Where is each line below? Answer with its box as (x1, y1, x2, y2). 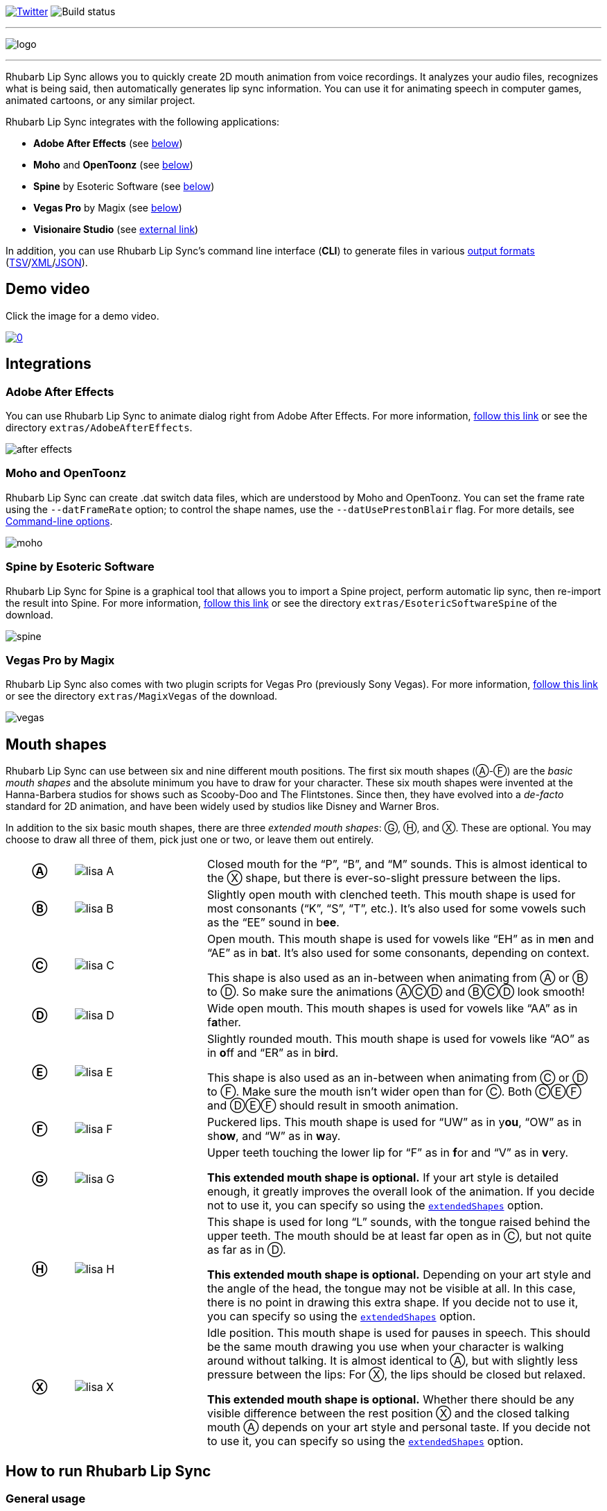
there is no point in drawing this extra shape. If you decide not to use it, (206, 1295, 579, 1310)
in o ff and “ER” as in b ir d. (206, 1046, 339, 1060)
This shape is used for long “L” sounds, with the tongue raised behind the (206, 1215, 590, 1229)
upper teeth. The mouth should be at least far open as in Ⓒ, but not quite (206, 1229, 592, 1243)
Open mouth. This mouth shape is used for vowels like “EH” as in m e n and (206, 932, 595, 947)
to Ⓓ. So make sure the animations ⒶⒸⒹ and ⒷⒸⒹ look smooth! (206, 985, 585, 999)
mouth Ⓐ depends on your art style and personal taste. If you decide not (206, 1420, 590, 1435)
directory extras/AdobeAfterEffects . (6, 422, 193, 434)
